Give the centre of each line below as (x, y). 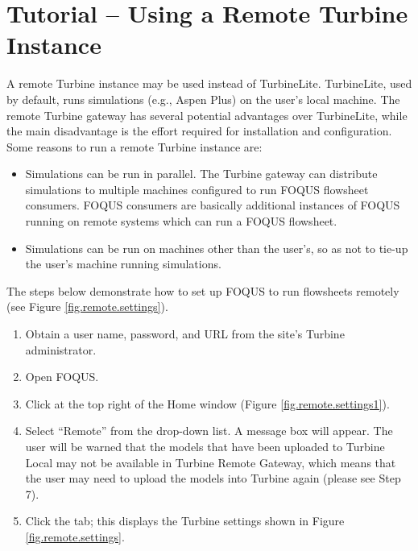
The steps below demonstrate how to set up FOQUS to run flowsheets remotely (203, 290)
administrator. (61, 349)
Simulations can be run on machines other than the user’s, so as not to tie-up (217, 248)
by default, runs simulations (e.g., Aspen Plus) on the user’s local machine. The (203, 99)
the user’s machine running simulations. (123, 264)
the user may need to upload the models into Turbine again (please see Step (213, 478)
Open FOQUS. (62, 377)
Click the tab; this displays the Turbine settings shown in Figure (185, 521)
